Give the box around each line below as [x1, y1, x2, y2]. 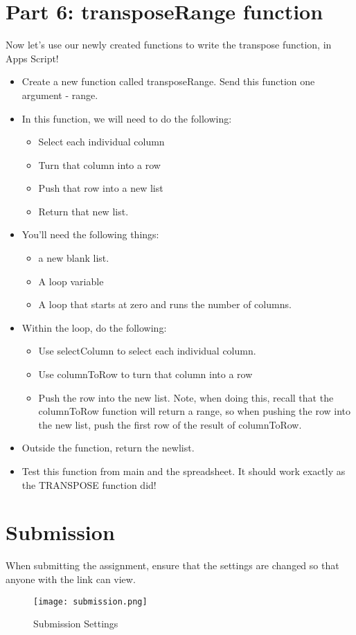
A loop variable [38, 274, 104, 288]
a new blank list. [38, 251, 109, 265]
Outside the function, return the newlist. [21, 440, 195, 455]
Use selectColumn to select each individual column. [38, 343, 256, 358]
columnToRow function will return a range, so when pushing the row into [38, 404, 351, 418]
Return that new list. [38, 204, 129, 218]
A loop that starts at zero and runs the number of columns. [38, 297, 292, 312]
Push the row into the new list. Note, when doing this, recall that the [38, 390, 334, 404]
